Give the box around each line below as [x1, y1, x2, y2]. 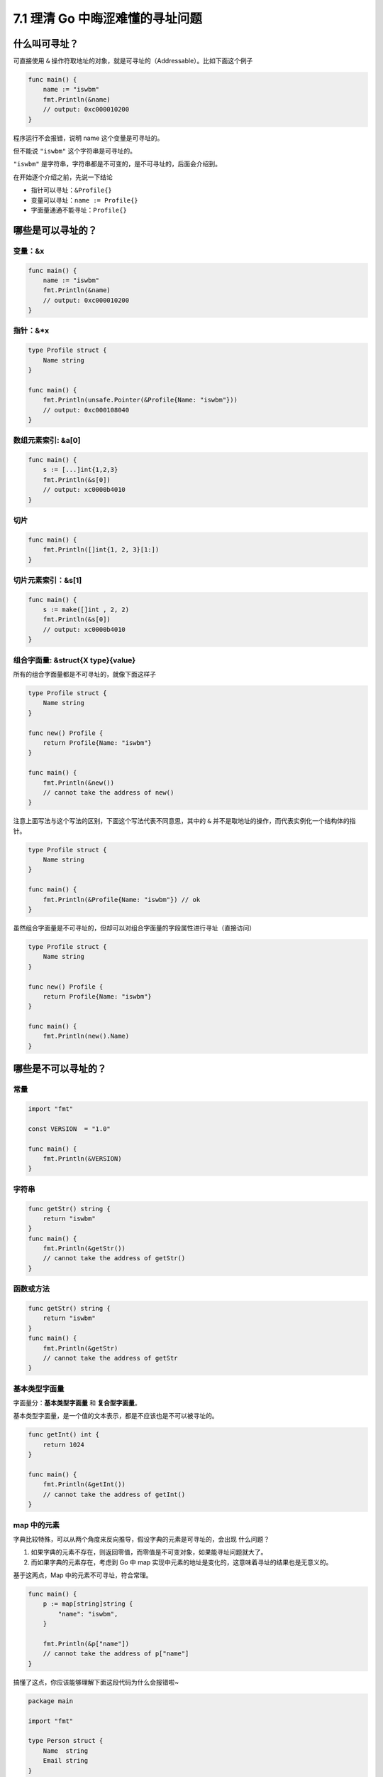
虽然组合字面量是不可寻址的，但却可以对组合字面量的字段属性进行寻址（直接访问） [13, 923, 255, 932]
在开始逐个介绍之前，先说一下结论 [13, 173, 113, 181]
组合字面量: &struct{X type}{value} [13, 655, 136, 665]
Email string [43, 1756, 89, 1765]
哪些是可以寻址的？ [13, 224, 97, 236]
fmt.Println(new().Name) [43, 1032, 130, 1041]
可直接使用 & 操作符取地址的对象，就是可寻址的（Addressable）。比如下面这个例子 [13, 57, 253, 65]
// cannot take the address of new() [43, 788, 174, 796]
